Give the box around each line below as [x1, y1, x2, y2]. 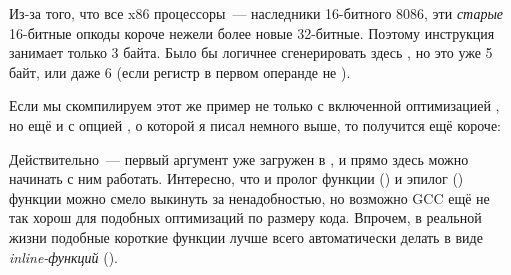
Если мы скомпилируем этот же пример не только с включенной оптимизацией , [9, 95, 500, 116]
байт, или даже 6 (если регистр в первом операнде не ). [9, 61, 351, 82]
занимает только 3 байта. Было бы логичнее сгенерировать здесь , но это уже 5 [9, 42, 493, 63]
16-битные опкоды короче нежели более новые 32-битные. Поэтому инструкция [9, 22, 495, 43]
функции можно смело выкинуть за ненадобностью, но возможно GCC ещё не [9, 187, 490, 208]
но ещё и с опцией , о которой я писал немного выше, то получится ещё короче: [9, 114, 502, 135]
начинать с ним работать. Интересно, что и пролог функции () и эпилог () [9, 168, 464, 189]
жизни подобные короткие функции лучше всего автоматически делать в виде [9, 226, 483, 247]
